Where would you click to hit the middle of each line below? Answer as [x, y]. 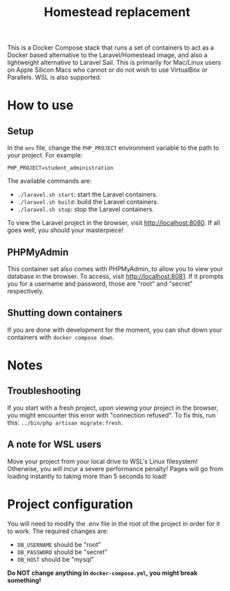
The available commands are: [49, 181]
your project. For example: [45, 155]
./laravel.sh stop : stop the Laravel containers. [86, 209]
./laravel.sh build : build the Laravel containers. [88, 202]
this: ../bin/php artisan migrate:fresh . [65, 422]
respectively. [25, 291]
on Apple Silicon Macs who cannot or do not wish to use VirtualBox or [107, 70]
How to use [40, 106]
